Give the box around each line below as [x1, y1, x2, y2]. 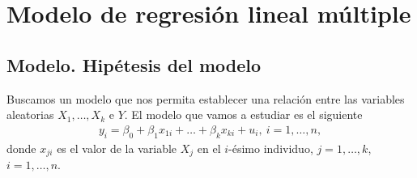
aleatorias [6, 106, 54, 123]
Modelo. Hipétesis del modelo [6, 52, 262, 77]
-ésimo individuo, [228, 139, 313, 156]
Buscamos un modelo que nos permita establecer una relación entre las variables [6, 90, 405, 107]
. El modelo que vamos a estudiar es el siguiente [124, 106, 363, 123]
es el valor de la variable [57, 139, 177, 156]
